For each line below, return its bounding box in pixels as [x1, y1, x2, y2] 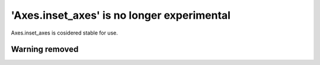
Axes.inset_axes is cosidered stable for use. [11, 29, 118, 36]
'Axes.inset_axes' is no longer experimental [11, 9, 231, 22]
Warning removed [11, 45, 79, 54]
